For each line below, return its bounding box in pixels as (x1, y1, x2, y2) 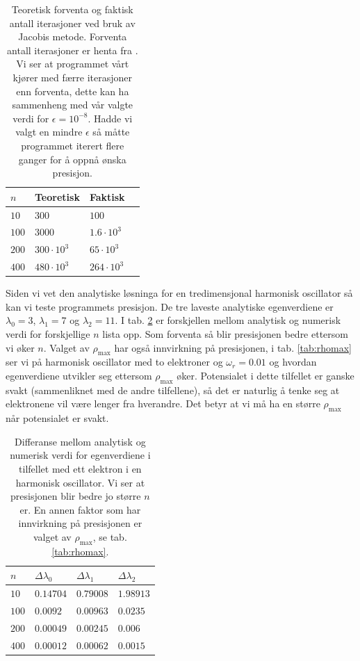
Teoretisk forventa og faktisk (11, 2, 133, 16)
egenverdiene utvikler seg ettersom (6, 368, 152, 382)
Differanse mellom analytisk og (15, 434, 146, 448)
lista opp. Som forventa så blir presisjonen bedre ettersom (102, 326, 348, 341)
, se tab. (92, 529, 127, 544)
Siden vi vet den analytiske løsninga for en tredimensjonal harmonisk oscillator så (6, 286, 353, 300)
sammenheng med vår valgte (12, 97, 133, 112)
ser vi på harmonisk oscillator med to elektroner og (6, 354, 223, 369)
